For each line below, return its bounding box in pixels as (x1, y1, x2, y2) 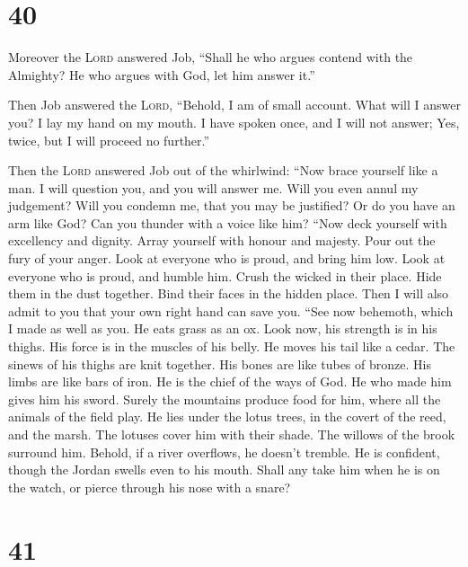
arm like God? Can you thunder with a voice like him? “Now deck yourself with (8, 213, 447, 232)
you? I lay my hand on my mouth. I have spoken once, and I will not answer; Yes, (8, 112, 460, 131)
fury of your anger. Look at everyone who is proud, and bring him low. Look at (8, 249, 446, 268)
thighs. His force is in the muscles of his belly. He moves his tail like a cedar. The (8, 337, 455, 356)
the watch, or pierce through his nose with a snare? (8, 477, 291, 496)
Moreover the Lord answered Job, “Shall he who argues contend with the (8, 48, 413, 66)
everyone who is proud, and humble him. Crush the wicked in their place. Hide (8, 266, 442, 285)
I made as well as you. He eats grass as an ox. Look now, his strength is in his (8, 319, 437, 338)
